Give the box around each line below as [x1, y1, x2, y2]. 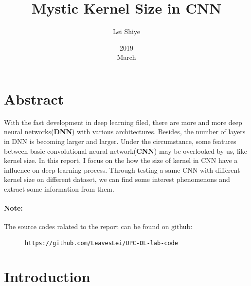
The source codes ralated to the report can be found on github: [4, 221, 193, 232]
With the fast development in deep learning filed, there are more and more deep [4, 117, 242, 127]
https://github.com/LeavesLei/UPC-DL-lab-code [24, 239, 178, 247]
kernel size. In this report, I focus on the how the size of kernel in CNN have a [4, 155, 238, 165]
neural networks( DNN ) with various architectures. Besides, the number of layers [4, 126, 246, 137]
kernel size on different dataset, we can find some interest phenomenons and [4, 174, 230, 184]
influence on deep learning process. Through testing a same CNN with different [4, 164, 240, 175]
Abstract [4, 89, 64, 108]
